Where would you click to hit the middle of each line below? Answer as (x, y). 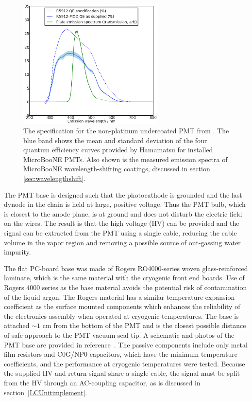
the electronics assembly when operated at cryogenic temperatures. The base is (121, 316)
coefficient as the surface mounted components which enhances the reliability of (122, 306)
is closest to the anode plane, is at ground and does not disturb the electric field (123, 213)
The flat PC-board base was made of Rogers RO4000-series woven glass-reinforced (126, 268)
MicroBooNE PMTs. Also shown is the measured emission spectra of (126, 159)
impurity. (17, 252)
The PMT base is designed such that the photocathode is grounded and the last (123, 194)
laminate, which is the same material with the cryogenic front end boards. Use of (124, 278)
